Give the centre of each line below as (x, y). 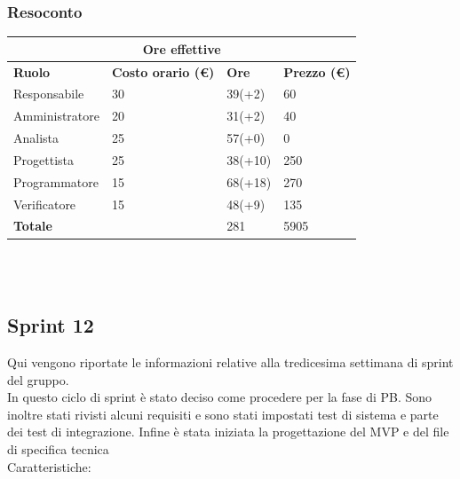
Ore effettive (182, 48)
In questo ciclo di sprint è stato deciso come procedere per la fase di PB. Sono (220, 397)
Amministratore (56, 116)
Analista (36, 138)
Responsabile (49, 94)
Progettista (44, 159)
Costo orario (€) (163, 71)
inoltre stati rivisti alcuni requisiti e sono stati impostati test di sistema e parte (223, 414)
